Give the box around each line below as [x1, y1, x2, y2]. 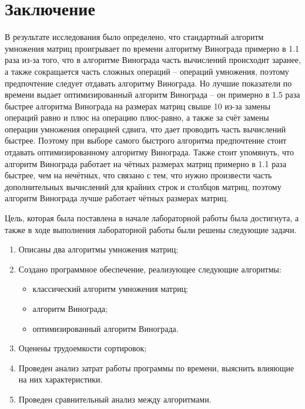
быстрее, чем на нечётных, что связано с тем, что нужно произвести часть [5, 169, 272, 181]
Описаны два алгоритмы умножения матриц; [18, 243, 179, 255]
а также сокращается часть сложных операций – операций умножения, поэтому [5, 65, 289, 77]
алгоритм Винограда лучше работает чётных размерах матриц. [5, 192, 229, 204]
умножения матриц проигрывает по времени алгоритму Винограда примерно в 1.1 [5, 42, 300, 54]
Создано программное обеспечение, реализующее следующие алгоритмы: [18, 262, 281, 275]
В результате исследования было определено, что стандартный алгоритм [5, 31, 264, 43]
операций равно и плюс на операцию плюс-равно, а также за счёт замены [5, 111, 269, 124]
